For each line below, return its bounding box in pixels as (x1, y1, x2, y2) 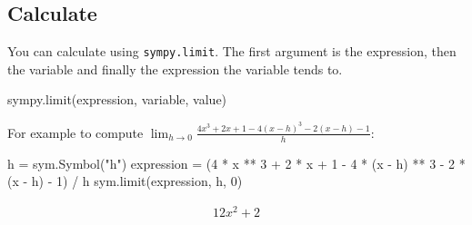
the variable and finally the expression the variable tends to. (7, 59, 343, 78)
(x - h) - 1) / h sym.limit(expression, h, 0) (7, 171, 243, 191)
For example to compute (7, 122, 144, 142)
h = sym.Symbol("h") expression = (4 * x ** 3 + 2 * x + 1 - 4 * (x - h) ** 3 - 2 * (7, 153, 466, 172)
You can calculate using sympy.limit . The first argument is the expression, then (7, 42, 457, 61)
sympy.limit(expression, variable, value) (7, 90, 227, 109)
